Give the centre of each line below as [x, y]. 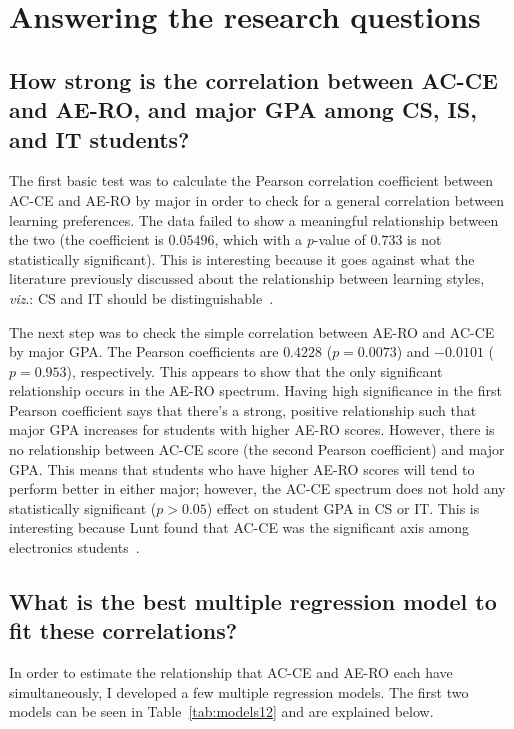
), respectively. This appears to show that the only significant [254, 370]
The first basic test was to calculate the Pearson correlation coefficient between [251, 180]
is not [424, 239]
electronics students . [74, 547]
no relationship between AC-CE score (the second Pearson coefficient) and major [257, 449]
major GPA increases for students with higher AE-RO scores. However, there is [252, 429]
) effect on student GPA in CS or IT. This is [343, 507]
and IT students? [99, 138]
